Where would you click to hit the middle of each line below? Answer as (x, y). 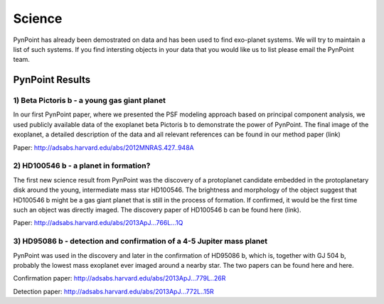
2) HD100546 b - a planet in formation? (82, 165)
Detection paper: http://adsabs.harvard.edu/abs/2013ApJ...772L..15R (114, 291)
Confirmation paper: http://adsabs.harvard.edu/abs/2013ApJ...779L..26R (119, 278)
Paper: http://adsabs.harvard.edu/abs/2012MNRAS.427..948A (104, 147)
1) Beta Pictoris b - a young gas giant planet (90, 101)
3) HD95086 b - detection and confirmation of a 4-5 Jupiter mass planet (140, 241)
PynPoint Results (52, 80)
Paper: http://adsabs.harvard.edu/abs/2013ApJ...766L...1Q (98, 223)
